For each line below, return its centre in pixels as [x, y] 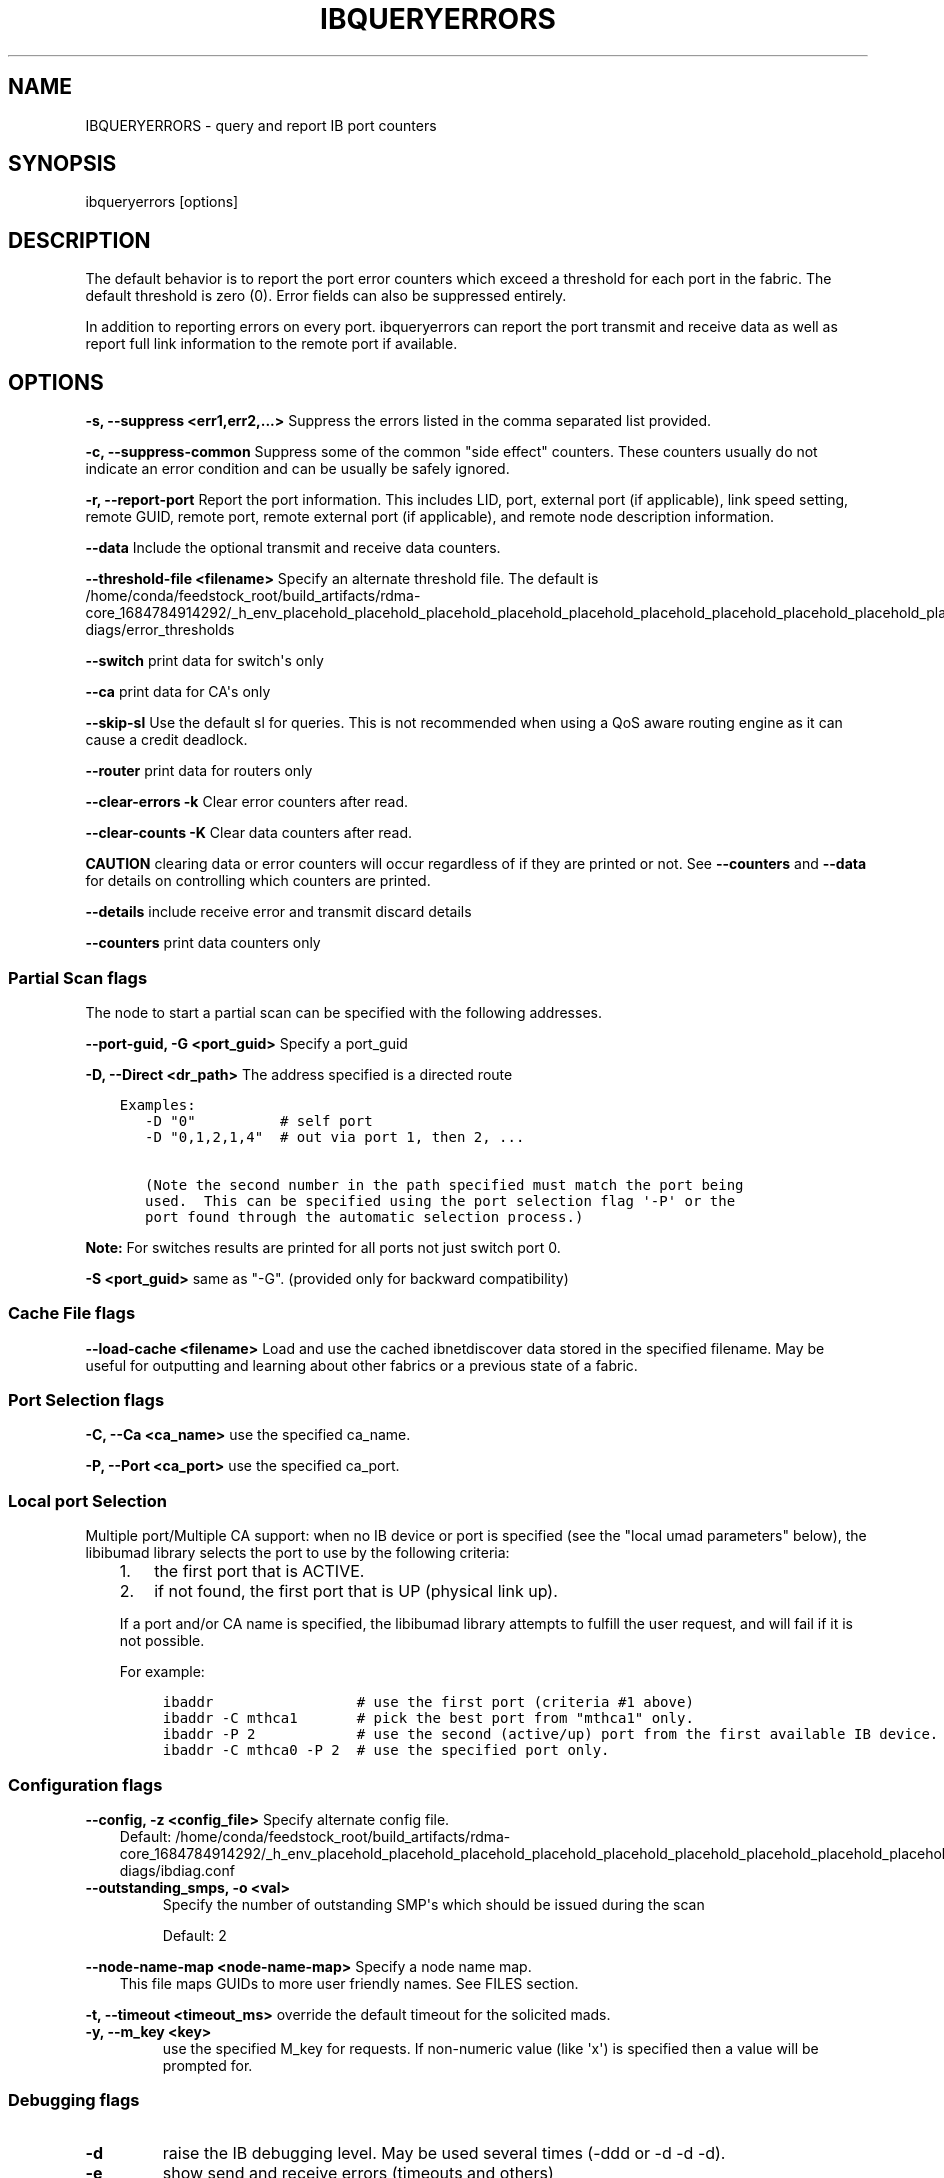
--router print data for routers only [199, 771]
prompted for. [207, 2065]
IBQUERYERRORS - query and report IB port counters [261, 125]
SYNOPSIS [62, 164]
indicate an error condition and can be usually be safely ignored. [297, 469]
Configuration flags [85, 1784]
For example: [162, 1672]
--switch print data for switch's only [204, 661]
